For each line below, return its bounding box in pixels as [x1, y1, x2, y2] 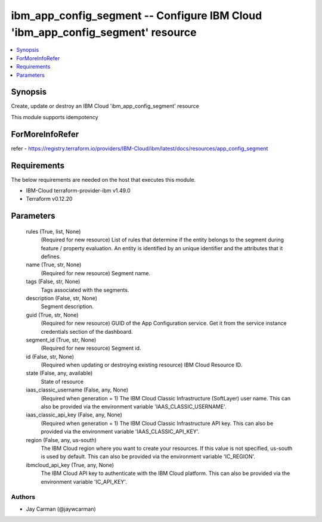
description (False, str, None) [26, 294, 98, 302]
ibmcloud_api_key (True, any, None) [26, 461, 114, 468]
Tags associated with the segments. [41, 286, 129, 293]
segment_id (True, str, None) [26, 336, 97, 343]
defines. [41, 253, 61, 260]
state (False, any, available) [26, 369, 93, 377]
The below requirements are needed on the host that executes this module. [11, 176, 196, 183]
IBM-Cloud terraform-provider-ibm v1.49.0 [26, 187, 131, 194]
